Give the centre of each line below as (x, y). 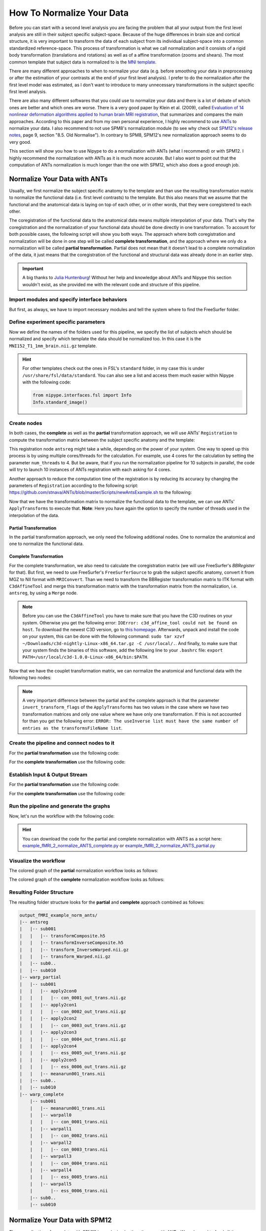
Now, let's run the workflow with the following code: (62, 816)
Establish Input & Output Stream (48, 775)
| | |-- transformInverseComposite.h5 (71, 943)
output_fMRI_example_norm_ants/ (59, 915)
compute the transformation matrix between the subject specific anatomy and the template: (102, 440)
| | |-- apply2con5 (48, 1060)
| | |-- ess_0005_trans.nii (69, 1177)
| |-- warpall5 (51, 1184)
